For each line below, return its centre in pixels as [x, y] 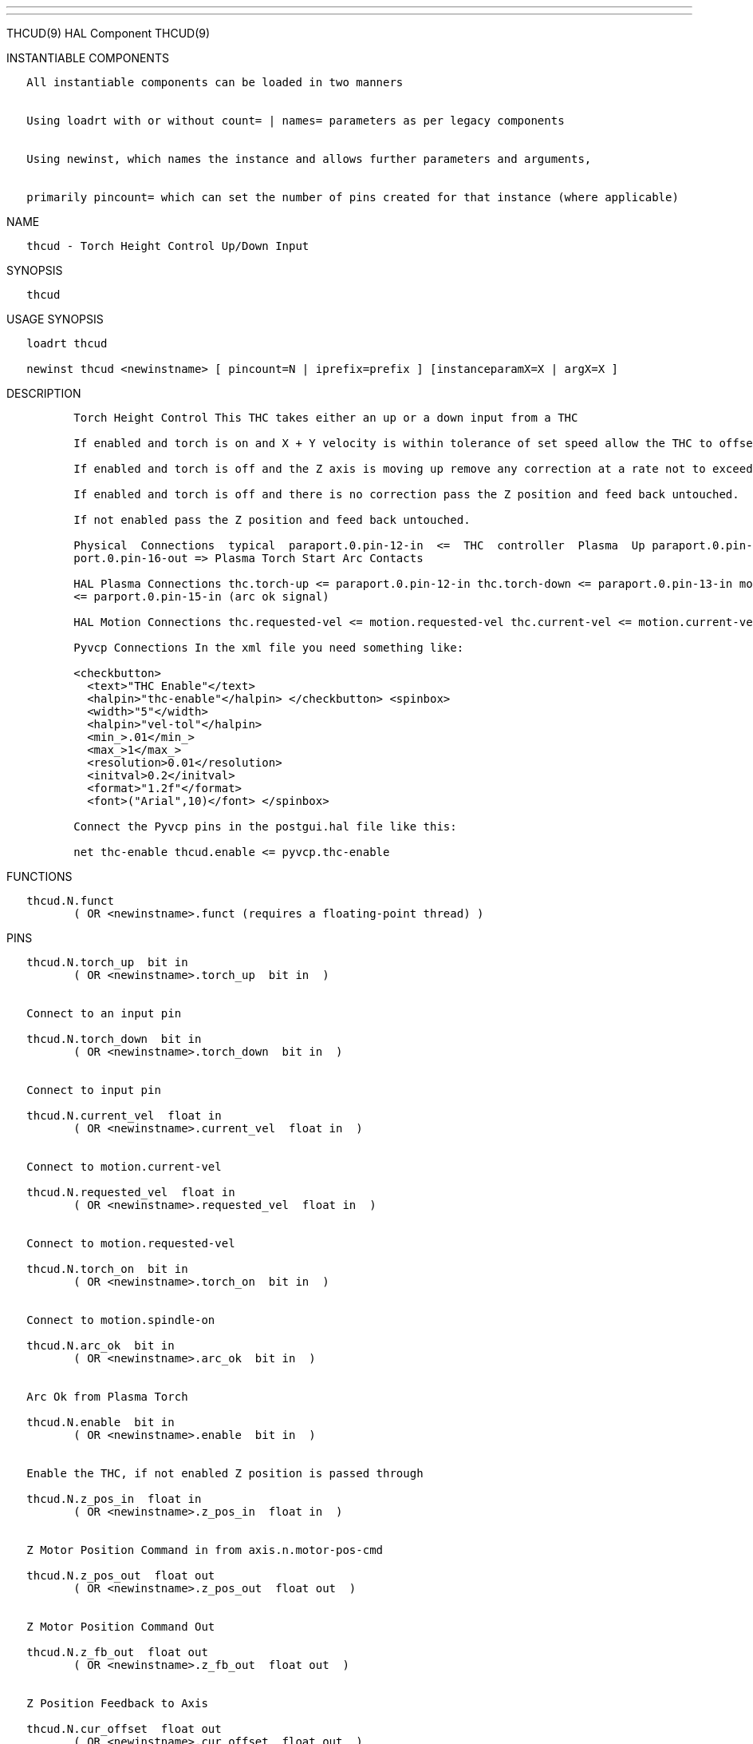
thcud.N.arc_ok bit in [101, 1346]
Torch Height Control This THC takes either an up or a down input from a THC [326, 418]
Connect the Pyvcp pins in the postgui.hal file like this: [265, 826]
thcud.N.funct [70, 901]
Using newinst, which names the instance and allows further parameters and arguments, [309, 159]
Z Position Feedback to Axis [117, 1703]
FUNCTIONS [39, 876]
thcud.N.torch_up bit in [107, 962]
